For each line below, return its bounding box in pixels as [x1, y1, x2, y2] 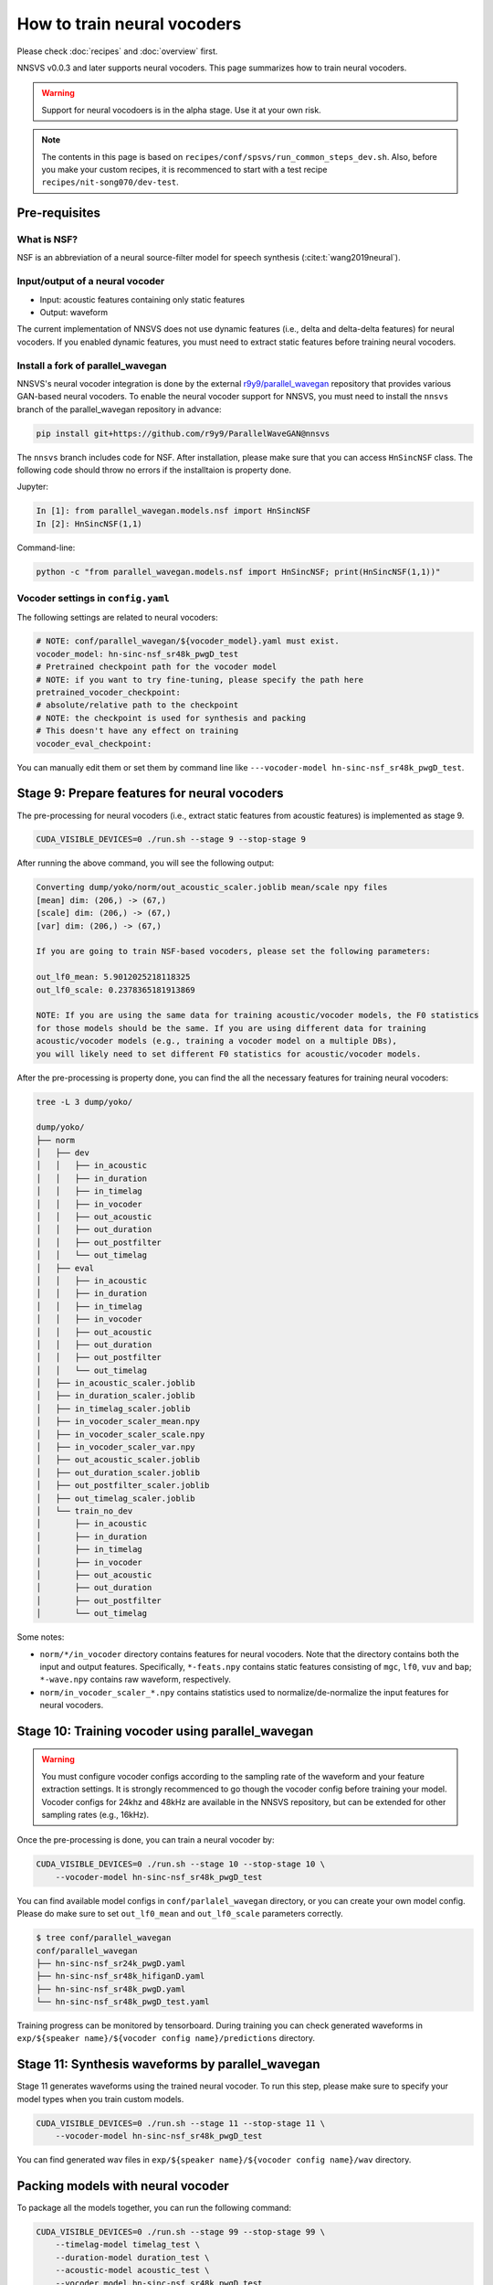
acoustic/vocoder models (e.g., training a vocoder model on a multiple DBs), [36, 1036, 397, 1047]
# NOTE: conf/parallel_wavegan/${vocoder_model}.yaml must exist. [36, 636, 340, 646]
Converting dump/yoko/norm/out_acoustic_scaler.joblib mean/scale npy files [36, 882, 388, 893]
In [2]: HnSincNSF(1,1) [36, 518, 143, 529]
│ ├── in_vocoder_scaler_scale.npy [36, 1429, 205, 1440]
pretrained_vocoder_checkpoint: [36, 687, 182, 698]
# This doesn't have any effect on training [36, 726, 239, 736]
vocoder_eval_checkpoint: [36, 739, 152, 749]
